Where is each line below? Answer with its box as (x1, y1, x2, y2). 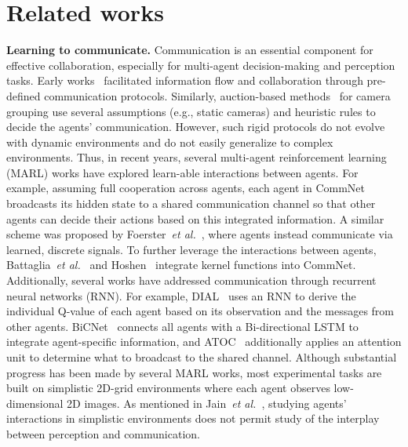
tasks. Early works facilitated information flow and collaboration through (6, 72, 363, 89)
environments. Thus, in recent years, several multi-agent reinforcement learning (6, 149, 387, 165)
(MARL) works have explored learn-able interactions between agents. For (6, 164, 359, 180)
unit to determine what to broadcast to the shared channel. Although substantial (6, 349, 397, 365)
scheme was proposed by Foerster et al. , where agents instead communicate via (6, 226, 393, 242)
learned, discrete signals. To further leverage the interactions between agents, (6, 241, 377, 257)
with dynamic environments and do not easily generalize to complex (6, 133, 333, 150)
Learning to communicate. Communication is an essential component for (6, 42, 373, 58)
